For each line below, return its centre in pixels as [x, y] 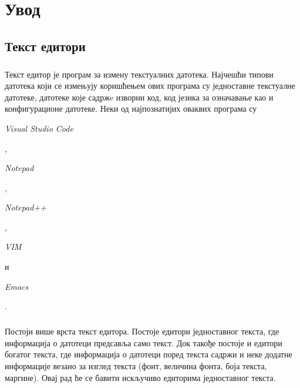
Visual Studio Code [39, 128]
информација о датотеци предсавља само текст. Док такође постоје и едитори [144, 342]
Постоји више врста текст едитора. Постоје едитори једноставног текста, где [142, 331]
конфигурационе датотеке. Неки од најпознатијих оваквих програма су [131, 108]
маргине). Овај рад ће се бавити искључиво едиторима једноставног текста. [140, 377]
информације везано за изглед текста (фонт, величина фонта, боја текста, [136, 366]
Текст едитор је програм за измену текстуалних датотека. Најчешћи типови [139, 74]
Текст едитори [45, 46]
